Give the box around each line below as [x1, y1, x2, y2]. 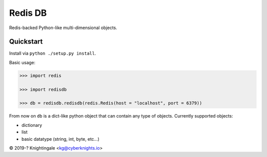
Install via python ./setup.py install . [9, 50, 96, 56]
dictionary [21, 122, 42, 128]
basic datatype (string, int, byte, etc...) [21, 136, 100, 142]
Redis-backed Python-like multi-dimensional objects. [9, 25, 117, 31]
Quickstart [9, 38, 43, 46]
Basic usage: [9, 59, 36, 65]
